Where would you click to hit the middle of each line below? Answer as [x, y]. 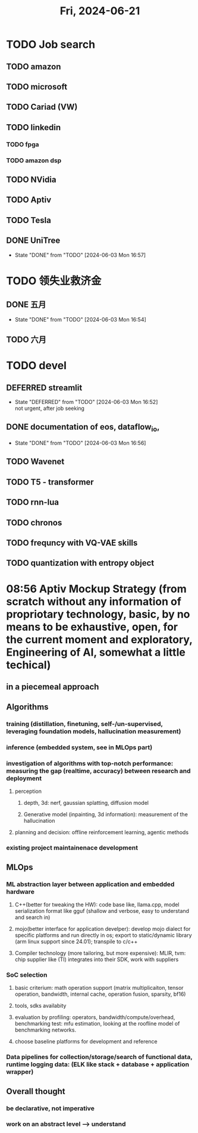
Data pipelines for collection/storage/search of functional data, [99, 1057]
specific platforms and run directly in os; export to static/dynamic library [103, 936]
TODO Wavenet [35, 461]
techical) [29, 665]
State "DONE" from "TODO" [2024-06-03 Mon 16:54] [81, 319]
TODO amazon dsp [34, 160]
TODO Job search [51, 44]
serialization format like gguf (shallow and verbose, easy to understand [102, 911]
